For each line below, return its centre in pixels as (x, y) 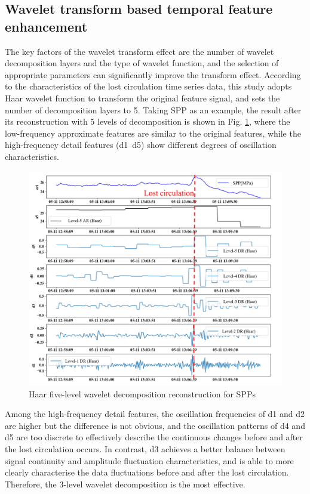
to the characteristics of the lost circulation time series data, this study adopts (148, 86)
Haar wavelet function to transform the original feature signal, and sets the (142, 98)
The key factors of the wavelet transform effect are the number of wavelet (139, 51)
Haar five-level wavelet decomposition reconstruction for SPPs (142, 393)
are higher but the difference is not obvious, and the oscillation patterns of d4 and (155, 425)
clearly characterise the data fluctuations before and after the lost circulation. (147, 472)
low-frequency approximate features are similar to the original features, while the (153, 133)
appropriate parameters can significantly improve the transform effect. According (153, 74)
